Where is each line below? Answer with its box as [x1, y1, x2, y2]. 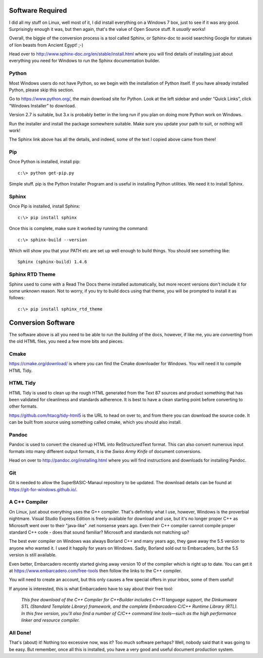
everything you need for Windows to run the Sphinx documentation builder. [9, 58, 160, 63]
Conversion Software [9, 319, 75, 327]
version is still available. [9, 552, 57, 558]
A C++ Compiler [9, 498, 48, 505]
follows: [9, 295, 25, 301]
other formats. [9, 403, 38, 410]
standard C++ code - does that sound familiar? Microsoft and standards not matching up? [9, 529, 189, 535]
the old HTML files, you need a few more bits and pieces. [9, 338, 124, 344]
